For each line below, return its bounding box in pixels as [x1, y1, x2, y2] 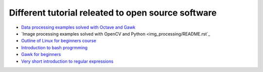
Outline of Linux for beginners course [21, 38, 96, 44]
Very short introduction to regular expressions [21, 58, 114, 64]
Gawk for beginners [21, 52, 61, 57]
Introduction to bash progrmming [21, 44, 88, 51]
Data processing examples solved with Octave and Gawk [21, 24, 136, 30]
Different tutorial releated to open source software [9, 7, 217, 18]
